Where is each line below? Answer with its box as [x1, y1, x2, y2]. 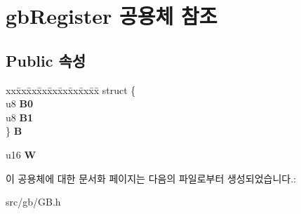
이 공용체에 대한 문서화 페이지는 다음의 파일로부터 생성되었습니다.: [6, 170, 296, 185]
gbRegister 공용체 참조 [6, 1, 218, 30]
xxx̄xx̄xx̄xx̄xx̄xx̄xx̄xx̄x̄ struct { [6, 82, 136, 97]
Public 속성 [6, 49, 86, 71]
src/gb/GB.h [6, 194, 61, 209]
